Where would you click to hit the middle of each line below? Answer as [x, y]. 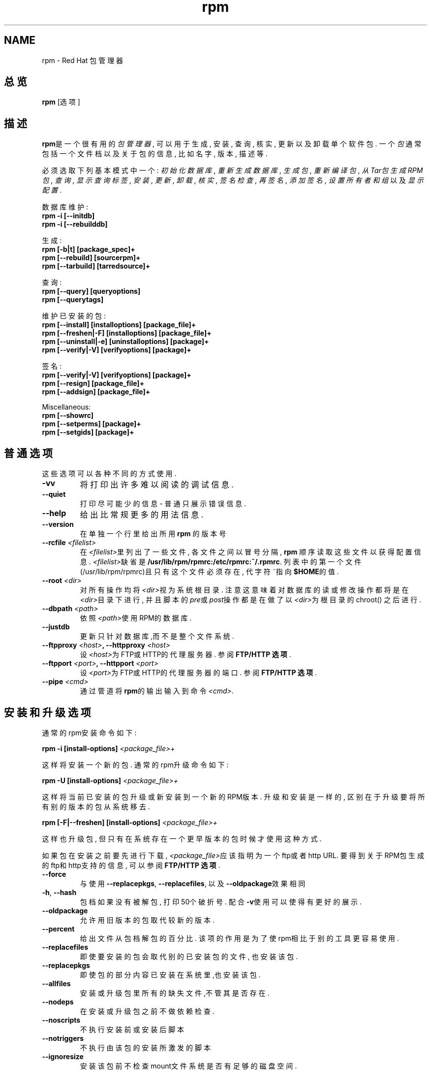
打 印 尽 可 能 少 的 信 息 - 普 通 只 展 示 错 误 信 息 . [163, 504]
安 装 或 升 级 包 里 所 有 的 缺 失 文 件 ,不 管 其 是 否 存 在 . [175, 993]
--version [58, 524]
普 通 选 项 [28, 453]
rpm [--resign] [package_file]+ [93, 383]
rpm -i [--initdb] [68, 216]
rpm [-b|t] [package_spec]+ [89, 249]
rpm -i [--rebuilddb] [75, 224]
